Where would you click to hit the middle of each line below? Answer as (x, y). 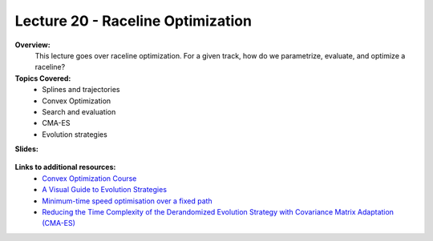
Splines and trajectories (81, 90)
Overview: (33, 45)
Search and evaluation (79, 111)
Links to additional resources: (65, 167)
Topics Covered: (43, 78)
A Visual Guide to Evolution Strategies (105, 190)
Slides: (27, 149)
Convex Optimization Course (89, 178)
